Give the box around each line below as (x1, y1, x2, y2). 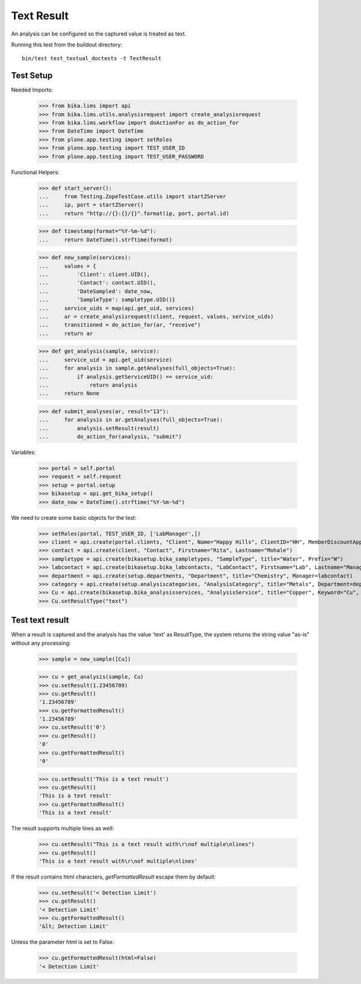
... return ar (39, 330, 93, 337)
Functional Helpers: (11, 169, 60, 176)
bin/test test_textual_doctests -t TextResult (22, 55, 162, 62)
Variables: (11, 449, 36, 456)
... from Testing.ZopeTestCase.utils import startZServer (39, 193, 226, 200)
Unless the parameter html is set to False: (11, 938, 114, 945)
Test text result (11, 615, 69, 626)
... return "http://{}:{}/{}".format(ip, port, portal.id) (39, 210, 230, 217)
